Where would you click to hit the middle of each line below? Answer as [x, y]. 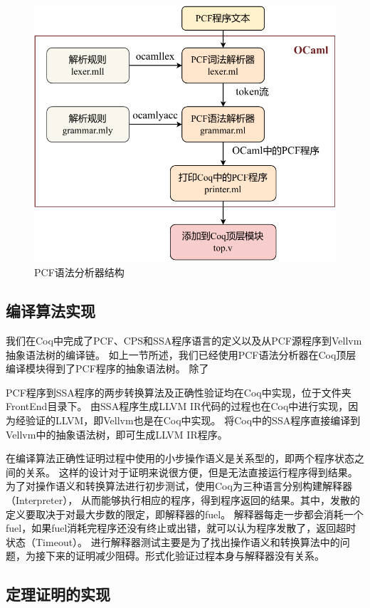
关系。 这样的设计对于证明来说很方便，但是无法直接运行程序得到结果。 [191, 472]
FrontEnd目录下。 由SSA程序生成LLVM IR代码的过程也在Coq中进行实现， [177, 406]
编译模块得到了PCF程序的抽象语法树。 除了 [107, 368]
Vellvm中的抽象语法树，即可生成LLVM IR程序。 [117, 434]
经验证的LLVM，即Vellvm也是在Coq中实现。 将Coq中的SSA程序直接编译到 [188, 420]
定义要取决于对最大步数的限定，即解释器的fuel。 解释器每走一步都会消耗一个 [185, 514]
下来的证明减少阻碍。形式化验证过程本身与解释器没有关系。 [185, 556]
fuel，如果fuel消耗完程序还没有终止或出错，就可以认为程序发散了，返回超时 [181, 528]
